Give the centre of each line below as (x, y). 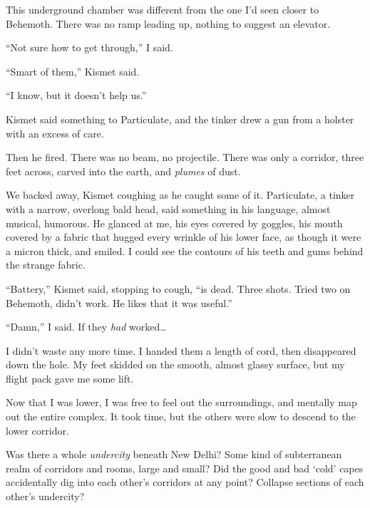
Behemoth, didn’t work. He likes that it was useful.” (119, 302)
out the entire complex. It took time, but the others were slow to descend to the (181, 416)
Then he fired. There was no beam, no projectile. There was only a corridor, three (185, 157)
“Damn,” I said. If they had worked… (86, 327)
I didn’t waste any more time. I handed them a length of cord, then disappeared (181, 350)
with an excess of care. (55, 133)
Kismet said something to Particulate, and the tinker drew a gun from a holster (180, 119)
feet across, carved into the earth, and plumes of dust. (123, 171)
